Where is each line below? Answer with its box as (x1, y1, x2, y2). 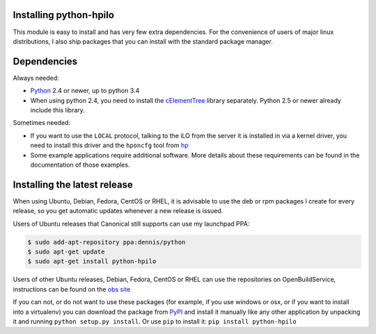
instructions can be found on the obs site (13, 285, 131, 293)
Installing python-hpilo (13, 9, 115, 21)
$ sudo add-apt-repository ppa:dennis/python (27, 238, 186, 246)
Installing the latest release (13, 178, 134, 190)
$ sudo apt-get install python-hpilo (27, 258, 157, 265)
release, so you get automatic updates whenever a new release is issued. (13, 207, 224, 215)
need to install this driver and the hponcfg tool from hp (30, 141, 189, 149)
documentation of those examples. (30, 160, 130, 169)
